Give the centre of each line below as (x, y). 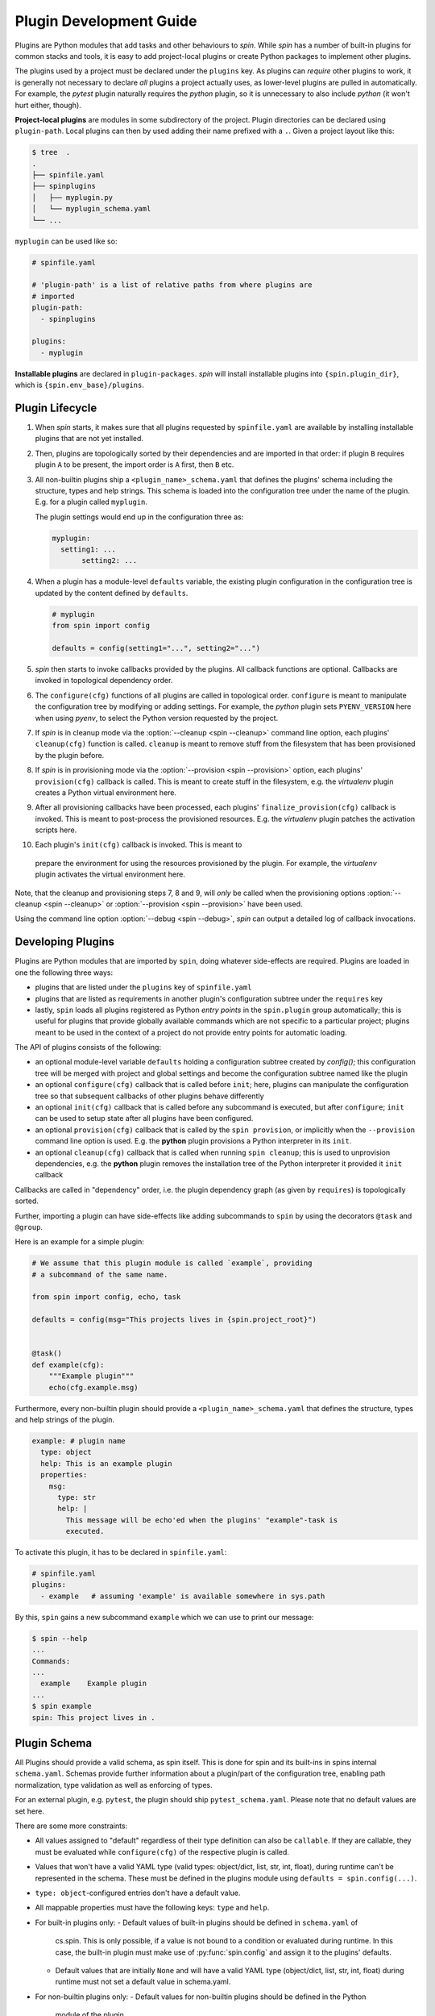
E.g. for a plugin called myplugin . (91, 502)
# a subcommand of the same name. (100, 1275)
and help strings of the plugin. (64, 1419)
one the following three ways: (64, 973)
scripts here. (56, 830)
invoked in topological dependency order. (104, 681)
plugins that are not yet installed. (89, 439)
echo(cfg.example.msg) (93, 1387)
